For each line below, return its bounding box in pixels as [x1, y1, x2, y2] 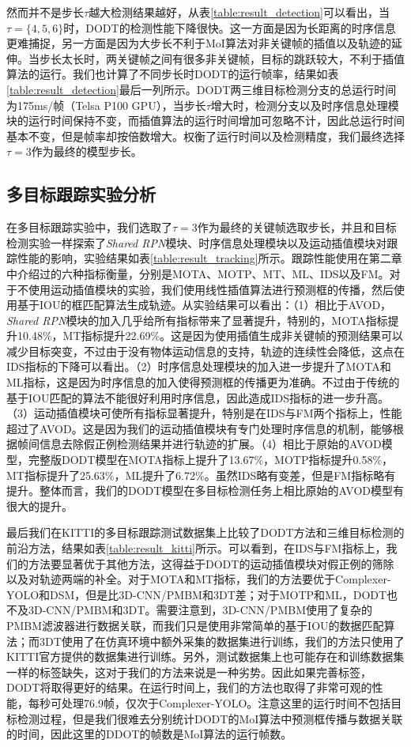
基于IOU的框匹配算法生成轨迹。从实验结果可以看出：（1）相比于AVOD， [17, 296, 392, 313]
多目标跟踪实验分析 [6, 182, 156, 206]
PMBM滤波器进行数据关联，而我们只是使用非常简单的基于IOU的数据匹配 [6, 617, 384, 633]
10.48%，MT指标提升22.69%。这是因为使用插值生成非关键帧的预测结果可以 [17, 327, 404, 344]
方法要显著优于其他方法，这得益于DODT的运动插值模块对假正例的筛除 [28, 555, 394, 572]
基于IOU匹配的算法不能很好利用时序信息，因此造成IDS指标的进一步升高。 [6, 389, 389, 406]
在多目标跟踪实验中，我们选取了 [6, 219, 172, 236]
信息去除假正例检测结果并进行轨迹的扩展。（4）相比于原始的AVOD [39, 436, 382, 452]
